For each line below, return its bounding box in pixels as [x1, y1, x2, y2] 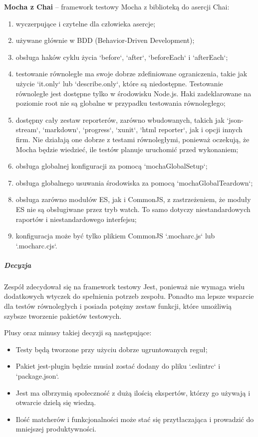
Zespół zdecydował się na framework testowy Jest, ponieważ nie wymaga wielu [4, 281, 245, 291]
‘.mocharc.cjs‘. [15, 240, 57, 250]
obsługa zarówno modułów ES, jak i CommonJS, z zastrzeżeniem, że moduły [15, 194, 251, 205]
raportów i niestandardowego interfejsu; [15, 214, 137, 224]
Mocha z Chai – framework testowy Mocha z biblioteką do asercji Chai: [4, 1, 230, 11]
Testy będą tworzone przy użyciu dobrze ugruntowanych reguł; [15, 344, 208, 354]
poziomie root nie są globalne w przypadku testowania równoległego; [15, 98, 226, 108]
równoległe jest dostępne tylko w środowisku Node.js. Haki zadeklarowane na [15, 88, 252, 98]
